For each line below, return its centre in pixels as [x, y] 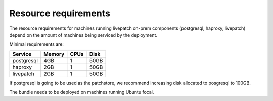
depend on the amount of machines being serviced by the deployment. [83, 35]
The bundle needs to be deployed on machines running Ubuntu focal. [82, 92]
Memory [54, 54]
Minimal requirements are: [37, 44]
